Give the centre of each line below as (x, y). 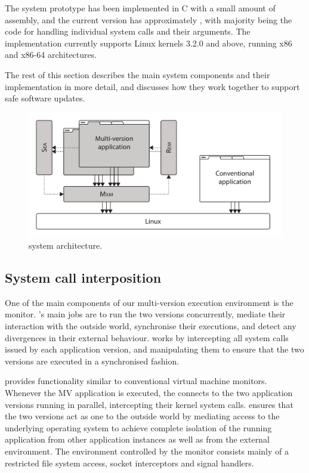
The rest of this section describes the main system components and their (137, 74)
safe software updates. (45, 98)
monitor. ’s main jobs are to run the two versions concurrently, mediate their (145, 314)
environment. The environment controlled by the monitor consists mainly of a (147, 451)
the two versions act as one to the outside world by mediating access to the (142, 416)
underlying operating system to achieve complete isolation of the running (138, 427)
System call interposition (83, 278)
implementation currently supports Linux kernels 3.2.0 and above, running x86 (149, 43)
